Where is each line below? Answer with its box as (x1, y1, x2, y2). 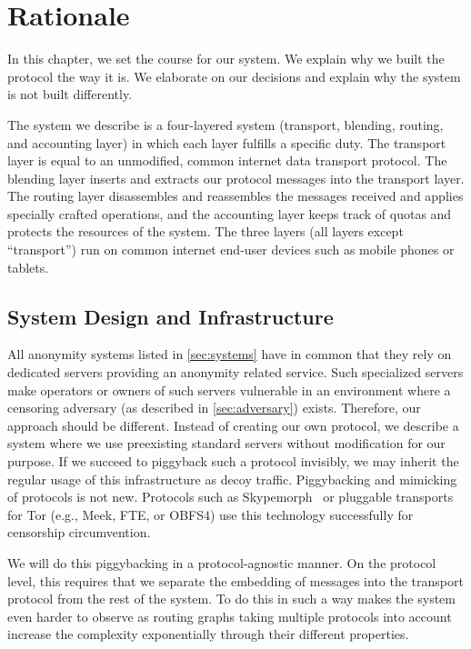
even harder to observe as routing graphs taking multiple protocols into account (7, 606, 452, 625)
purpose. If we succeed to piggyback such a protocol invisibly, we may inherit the (7, 452, 459, 471)
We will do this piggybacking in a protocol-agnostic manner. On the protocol (7, 553, 436, 572)
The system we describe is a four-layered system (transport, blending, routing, (7, 115, 444, 134)
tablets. (7, 257, 49, 276)
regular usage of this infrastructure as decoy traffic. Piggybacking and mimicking (7, 469, 457, 488)
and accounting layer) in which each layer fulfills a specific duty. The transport (7, 133, 446, 152)
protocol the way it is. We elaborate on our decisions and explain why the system (7, 66, 461, 85)
